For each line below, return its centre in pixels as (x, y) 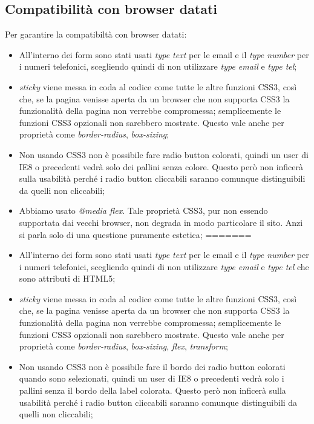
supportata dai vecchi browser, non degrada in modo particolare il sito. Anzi (161, 222)
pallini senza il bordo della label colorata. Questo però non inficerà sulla (152, 390)
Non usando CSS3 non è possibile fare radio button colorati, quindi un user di (164, 154)
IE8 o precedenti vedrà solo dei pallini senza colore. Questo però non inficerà (161, 166)
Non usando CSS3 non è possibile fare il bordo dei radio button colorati (152, 366)
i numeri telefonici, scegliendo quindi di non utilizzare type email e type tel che (164, 266)
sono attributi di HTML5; (67, 278)
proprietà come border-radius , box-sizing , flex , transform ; (123, 346)
